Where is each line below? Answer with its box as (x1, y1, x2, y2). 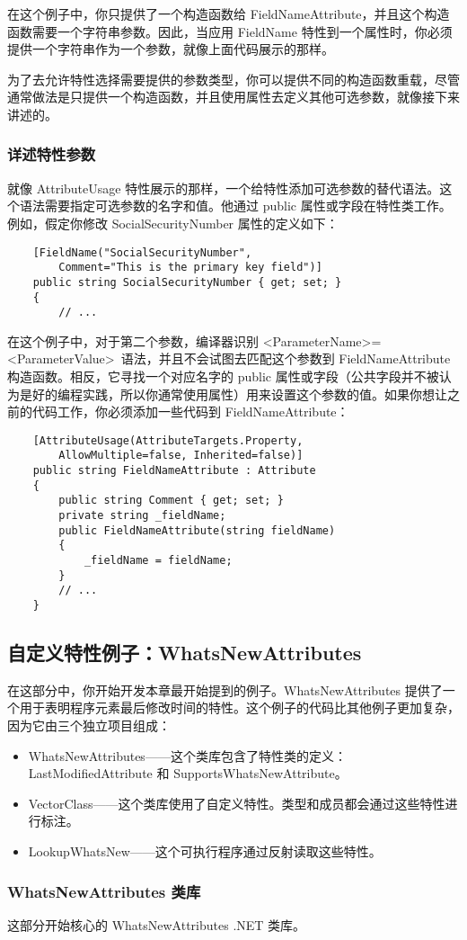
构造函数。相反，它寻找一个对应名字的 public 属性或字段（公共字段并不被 (7, 367, 439, 386)
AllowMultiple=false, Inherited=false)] (58, 449, 304, 462)
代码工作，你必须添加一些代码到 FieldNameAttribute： (31, 402, 349, 421)
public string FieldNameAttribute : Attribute (32, 464, 316, 478)
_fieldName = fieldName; (84, 554, 233, 568)
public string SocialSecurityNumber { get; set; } (32, 275, 342, 289)
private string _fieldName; (58, 509, 226, 523)
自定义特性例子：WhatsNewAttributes (7, 639, 362, 667)
